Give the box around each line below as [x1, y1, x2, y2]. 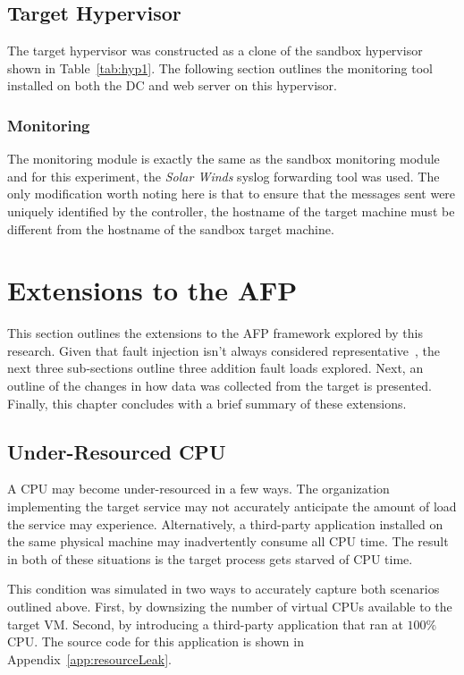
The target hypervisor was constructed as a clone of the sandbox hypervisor [7, 41, 423, 60]
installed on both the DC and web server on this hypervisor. [7, 76, 337, 95]
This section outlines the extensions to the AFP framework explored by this [7, 324, 423, 342]
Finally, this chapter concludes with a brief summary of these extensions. [7, 393, 407, 412]
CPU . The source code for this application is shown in [7, 632, 304, 651]
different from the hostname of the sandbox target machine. [7, 219, 334, 238]
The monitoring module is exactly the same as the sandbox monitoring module [7, 149, 440, 168]
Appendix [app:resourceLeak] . [7, 649, 172, 668]
